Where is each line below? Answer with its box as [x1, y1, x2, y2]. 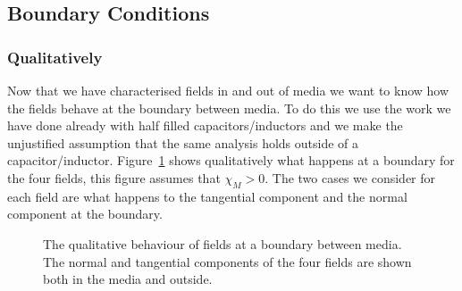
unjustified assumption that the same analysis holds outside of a [7, 133, 359, 152]
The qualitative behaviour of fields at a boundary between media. [43, 234, 402, 253]
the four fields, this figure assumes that [7, 168, 221, 187]
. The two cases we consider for [265, 168, 436, 187]
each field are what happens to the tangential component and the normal [7, 187, 407, 205]
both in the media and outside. [43, 270, 213, 288]
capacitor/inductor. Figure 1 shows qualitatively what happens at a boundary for [7, 151, 455, 170]
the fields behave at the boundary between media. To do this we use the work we [7, 98, 451, 117]
